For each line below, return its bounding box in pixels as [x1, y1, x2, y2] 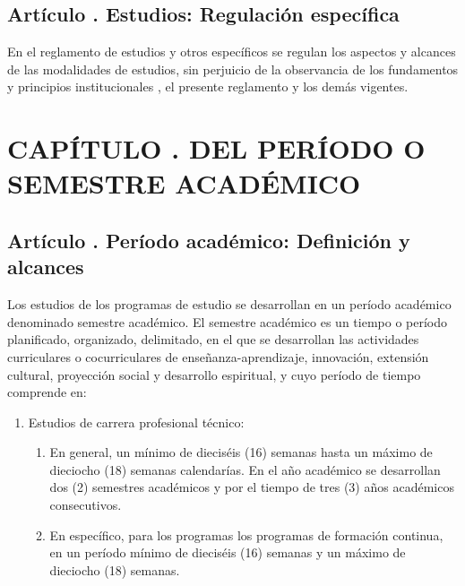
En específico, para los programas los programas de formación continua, [49, 525, 443, 544]
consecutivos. [49, 496, 122, 514]
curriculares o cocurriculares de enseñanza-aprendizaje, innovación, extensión [7, 347, 429, 366]
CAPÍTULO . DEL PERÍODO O [7, 130, 426, 167]
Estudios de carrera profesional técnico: [28, 412, 245, 431]
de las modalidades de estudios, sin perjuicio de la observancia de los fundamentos [7, 59, 459, 78]
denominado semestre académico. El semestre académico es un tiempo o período [7, 312, 448, 331]
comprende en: [7, 383, 87, 401]
